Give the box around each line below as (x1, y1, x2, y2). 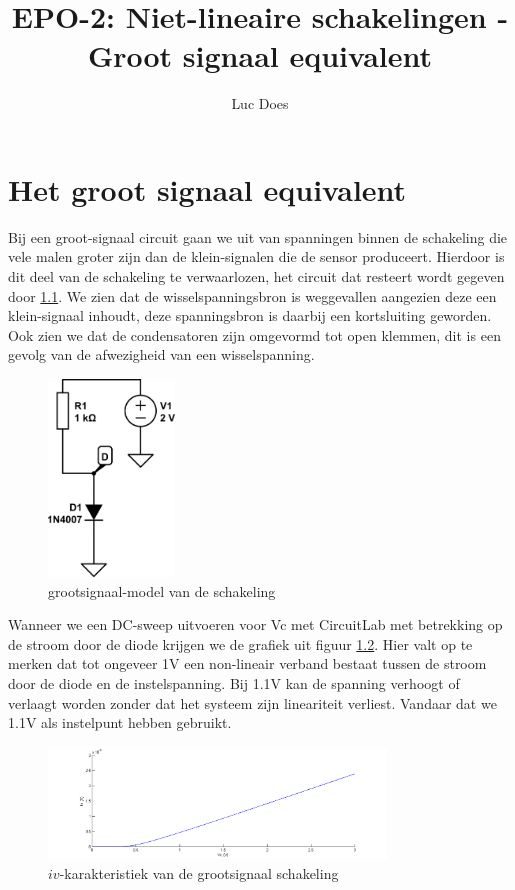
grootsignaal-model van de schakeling (48, 580, 276, 601)
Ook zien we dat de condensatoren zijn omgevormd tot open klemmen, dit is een (8, 324, 501, 345)
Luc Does (231, 93, 289, 114)
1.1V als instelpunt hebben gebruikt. (8, 712, 232, 733)
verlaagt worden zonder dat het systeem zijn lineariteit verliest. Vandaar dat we (8, 692, 497, 713)
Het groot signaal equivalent (8, 168, 407, 209)
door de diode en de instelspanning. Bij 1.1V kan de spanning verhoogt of (8, 673, 460, 694)
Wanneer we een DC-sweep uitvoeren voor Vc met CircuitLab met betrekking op (8, 614, 503, 635)
